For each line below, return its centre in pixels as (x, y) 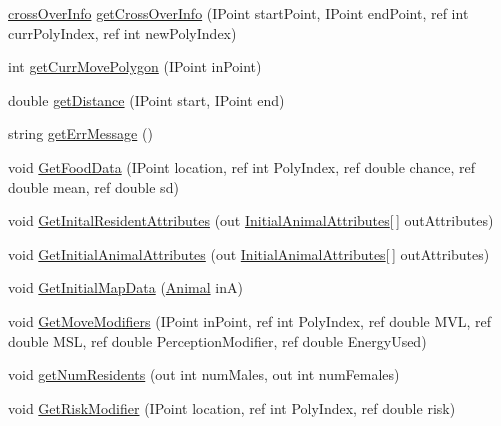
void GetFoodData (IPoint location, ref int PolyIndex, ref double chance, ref (241, 166)
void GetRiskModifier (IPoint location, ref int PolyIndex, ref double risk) (232, 407)
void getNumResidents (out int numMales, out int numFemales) (204, 374)
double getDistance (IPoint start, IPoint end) (146, 99)
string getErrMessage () (80, 133)
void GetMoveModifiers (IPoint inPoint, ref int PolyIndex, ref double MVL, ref (250, 320)
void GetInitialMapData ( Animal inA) (125, 287)
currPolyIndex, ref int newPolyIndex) (122, 32)
